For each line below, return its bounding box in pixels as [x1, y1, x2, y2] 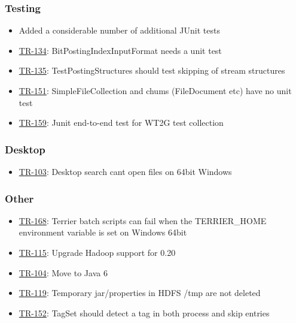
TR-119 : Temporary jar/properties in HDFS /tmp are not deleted [19, 286, 261, 299]
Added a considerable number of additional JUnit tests [19, 24, 220, 37]
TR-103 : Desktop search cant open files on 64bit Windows [19, 165, 232, 177]
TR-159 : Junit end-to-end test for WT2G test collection [19, 116, 224, 129]
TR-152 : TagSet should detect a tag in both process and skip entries [19, 306, 270, 319]
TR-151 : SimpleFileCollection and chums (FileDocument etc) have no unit [19, 84, 292, 96]
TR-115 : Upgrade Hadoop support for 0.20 [19, 246, 176, 258]
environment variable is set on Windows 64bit [19, 226, 187, 239]
